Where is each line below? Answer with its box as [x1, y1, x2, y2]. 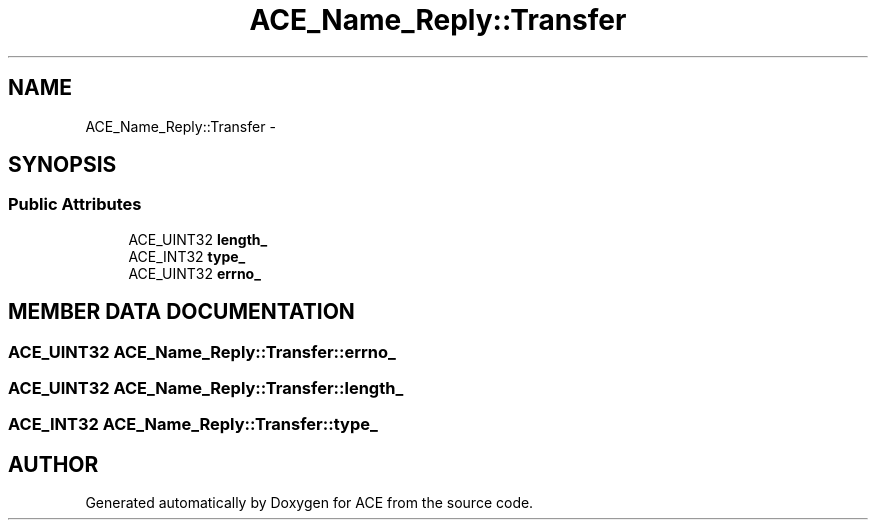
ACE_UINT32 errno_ [128, 264, 261, 282]
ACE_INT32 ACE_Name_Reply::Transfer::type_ [8, 414, 378, 435]
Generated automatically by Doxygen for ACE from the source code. [85, 494, 534, 512]
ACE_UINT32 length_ [128, 230, 268, 248]
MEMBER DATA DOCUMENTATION [8, 299, 355, 325]
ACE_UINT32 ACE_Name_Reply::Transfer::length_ [8, 378, 404, 399]
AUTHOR [8, 451, 99, 477]
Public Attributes [8, 194, 142, 215]
